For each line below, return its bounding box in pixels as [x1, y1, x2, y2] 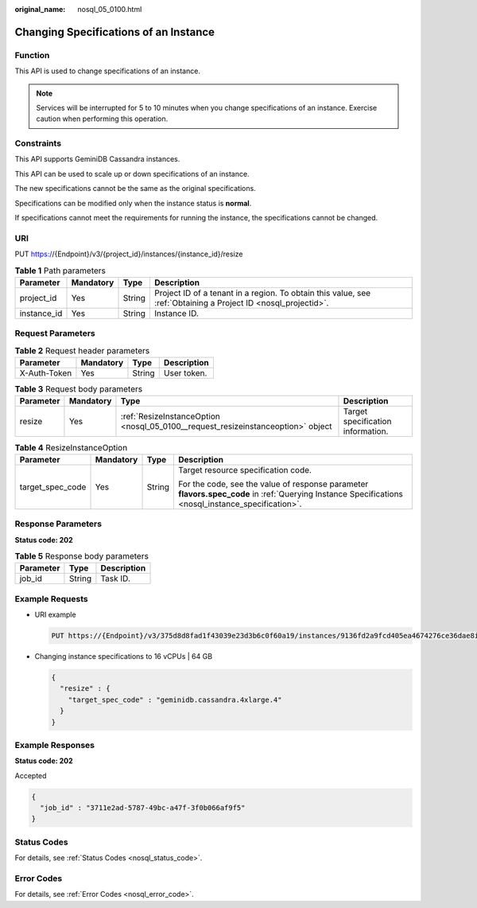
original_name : [14, 5, 66, 14]
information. [343, 426, 389, 437]
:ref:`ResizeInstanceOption [120, 411, 220, 422]
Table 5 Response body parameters [14, 551, 149, 562]
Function [14, 49, 50, 60]
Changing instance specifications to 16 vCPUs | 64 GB [34, 652, 213, 661]
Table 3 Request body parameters [14, 384, 143, 395]
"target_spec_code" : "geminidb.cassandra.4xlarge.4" [68, 695, 282, 704]
